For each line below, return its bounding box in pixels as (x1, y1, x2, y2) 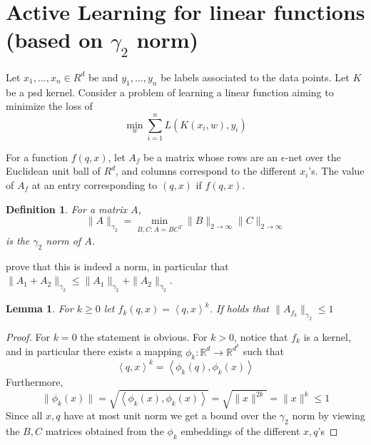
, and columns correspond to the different (116, 163, 297, 178)
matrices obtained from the (45, 424, 164, 439)
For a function (6, 149, 68, 164)
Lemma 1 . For (6, 301, 73, 316)
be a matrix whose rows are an (143, 149, 278, 164)
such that (243, 344, 284, 359)
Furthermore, (6, 374, 63, 389)
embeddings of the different (181, 424, 300, 439)
